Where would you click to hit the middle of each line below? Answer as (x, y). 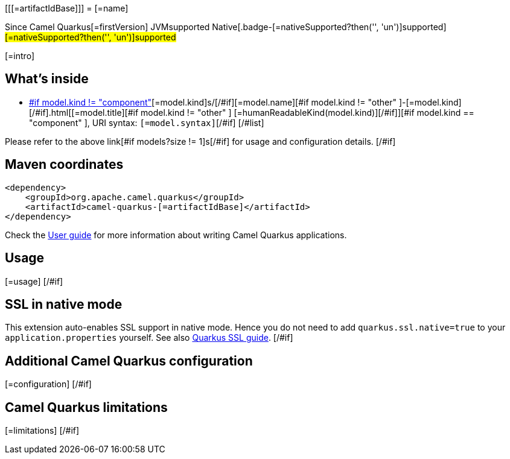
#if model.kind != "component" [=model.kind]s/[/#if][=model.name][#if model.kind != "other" (213, 102)
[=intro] (20, 56)
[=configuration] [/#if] (48, 384)
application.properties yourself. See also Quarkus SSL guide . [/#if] (149, 338)
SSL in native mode (64, 304)
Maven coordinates (64, 165)
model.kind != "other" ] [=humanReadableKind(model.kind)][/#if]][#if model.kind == (308, 112)
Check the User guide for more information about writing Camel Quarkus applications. (176, 235)
